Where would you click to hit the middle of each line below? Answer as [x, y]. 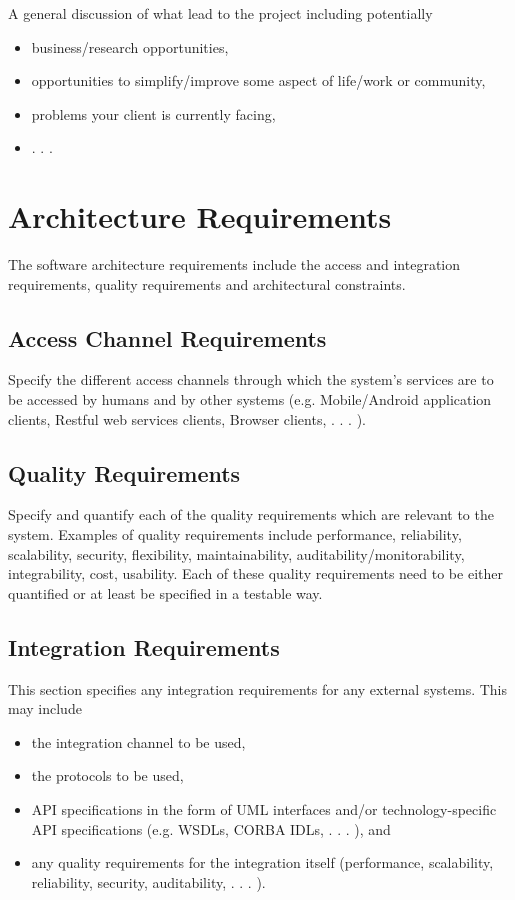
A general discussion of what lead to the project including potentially [220, 13]
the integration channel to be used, [138, 741]
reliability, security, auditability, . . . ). [148, 881]
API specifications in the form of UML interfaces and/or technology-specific [264, 809]
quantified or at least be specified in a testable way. [165, 592]
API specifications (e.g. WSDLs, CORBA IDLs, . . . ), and [211, 828]
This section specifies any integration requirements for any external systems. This [258, 688]
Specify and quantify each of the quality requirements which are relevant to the [251, 514]
